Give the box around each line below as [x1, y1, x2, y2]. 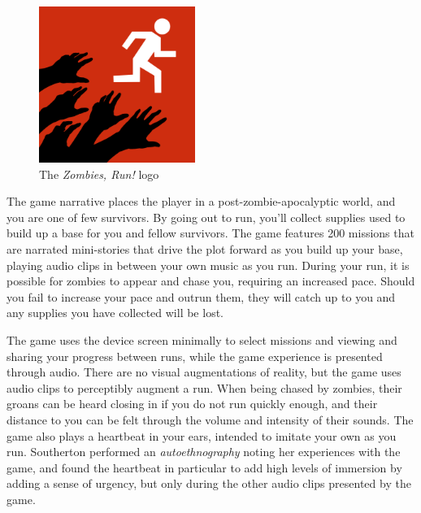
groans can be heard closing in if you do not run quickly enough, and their [7, 395, 378, 412]
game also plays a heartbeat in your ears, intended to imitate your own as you [7, 427, 397, 444]
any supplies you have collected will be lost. [7, 304, 224, 321]
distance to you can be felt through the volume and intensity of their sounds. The [7, 411, 414, 428]
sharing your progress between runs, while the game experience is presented [7, 347, 383, 364]
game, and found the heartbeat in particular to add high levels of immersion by [7, 459, 402, 476]
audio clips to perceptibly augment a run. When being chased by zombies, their [7, 379, 402, 396]
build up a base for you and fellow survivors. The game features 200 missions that [7, 224, 414, 241]
